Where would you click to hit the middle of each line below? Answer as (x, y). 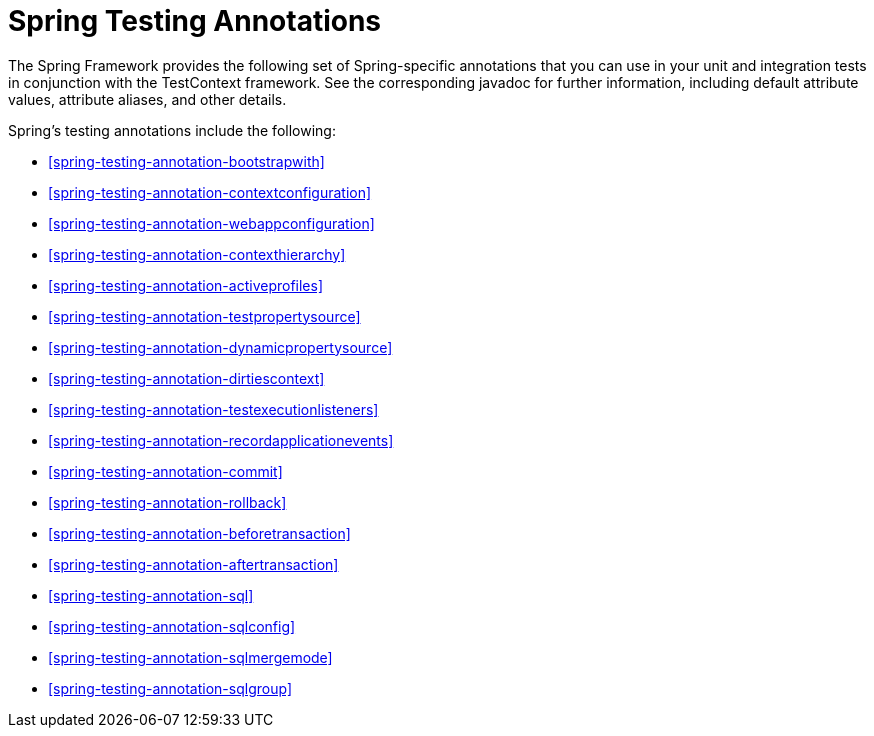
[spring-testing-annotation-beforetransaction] (199, 533)
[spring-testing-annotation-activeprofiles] (186, 285)
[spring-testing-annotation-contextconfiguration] (210, 192)
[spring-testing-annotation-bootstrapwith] (186, 161)
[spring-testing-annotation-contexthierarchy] (197, 254)
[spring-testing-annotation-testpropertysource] (204, 316)
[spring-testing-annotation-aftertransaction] (193, 564)
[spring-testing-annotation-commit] (165, 471)
